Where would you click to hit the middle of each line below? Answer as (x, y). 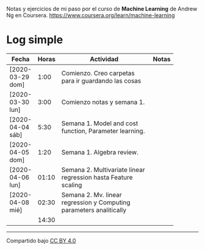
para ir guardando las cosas (101, 80)
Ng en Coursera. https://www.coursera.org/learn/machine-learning (91, 15)
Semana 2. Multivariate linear (103, 170)
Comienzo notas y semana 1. (103, 102)
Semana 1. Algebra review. (100, 152)
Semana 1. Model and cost (100, 123)
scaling (72, 185)
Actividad (104, 59)
